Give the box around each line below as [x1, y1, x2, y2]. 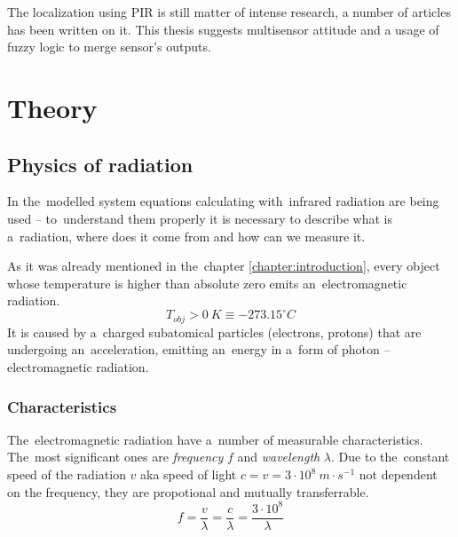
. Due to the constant [331, 447, 450, 466]
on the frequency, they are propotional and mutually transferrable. [7, 482, 369, 501]
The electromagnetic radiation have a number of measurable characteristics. [7, 430, 423, 448]
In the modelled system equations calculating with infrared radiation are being [7, 192, 439, 210]
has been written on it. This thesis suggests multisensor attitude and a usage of [7, 20, 439, 38]
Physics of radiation [7, 150, 193, 178]
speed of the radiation [7, 465, 126, 484]
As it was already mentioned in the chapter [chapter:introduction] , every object [7, 257, 440, 275]
